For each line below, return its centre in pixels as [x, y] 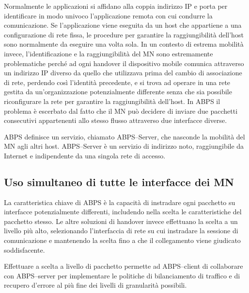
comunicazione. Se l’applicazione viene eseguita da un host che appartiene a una [123, 25]
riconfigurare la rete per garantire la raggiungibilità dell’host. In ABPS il [112, 101]
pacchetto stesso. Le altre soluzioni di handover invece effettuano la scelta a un [121, 221]
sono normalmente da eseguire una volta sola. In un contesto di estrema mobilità [124, 44]
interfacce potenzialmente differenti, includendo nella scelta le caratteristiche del [123, 212]
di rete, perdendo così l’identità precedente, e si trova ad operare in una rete [117, 82]
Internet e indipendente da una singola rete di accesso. [85, 155]
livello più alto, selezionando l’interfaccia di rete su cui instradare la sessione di [121, 231]
